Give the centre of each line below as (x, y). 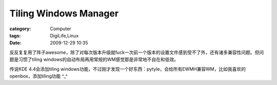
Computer (61, 29)
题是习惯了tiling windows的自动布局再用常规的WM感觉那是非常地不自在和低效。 (94, 59)
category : (20, 29)
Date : (15, 43)
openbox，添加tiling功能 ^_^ (38, 76)
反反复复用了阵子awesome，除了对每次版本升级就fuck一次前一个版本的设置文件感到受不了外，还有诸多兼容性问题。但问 (137, 52)
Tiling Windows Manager (64, 13)
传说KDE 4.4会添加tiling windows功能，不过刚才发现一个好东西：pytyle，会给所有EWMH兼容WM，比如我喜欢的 (128, 69)
